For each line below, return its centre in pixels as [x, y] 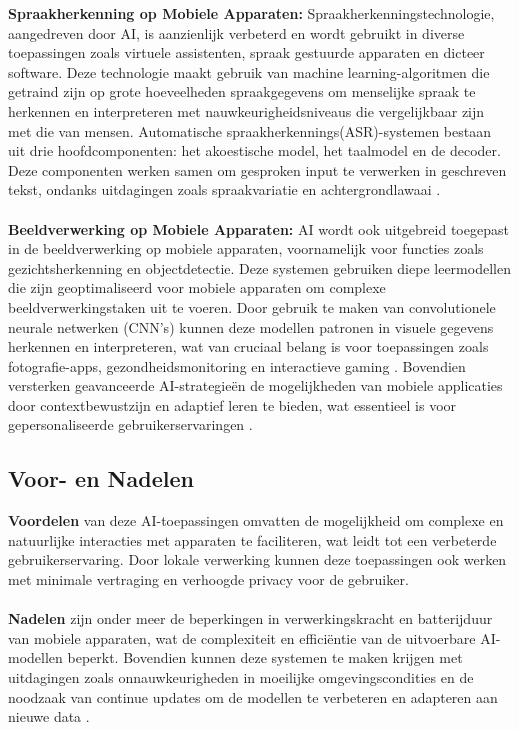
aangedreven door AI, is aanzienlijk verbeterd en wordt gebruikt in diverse [236, 32]
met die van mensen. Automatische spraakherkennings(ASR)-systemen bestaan [249, 130]
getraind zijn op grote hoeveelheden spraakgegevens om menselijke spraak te [242, 91]
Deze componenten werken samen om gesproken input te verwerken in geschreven [257, 169]
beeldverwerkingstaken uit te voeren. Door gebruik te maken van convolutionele [252, 306]
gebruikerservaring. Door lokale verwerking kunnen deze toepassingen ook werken [257, 559]
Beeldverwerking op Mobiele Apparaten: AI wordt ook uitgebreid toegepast [258, 228]
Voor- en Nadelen [101, 478]
